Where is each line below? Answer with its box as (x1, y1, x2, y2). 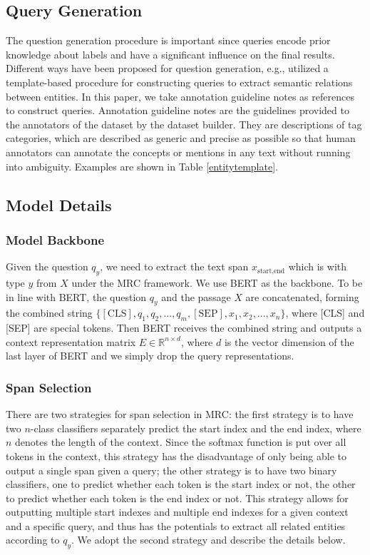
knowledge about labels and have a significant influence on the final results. (6, 46, 335, 61)
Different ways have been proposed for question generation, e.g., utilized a (6, 61, 329, 76)
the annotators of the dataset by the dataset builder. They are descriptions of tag (6, 116, 362, 131)
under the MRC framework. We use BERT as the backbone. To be (71, 275, 363, 290)
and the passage (161, 289, 231, 304)
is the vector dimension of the (224, 334, 354, 349)
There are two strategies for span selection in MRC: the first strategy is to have (6, 407, 354, 422)
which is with (288, 259, 347, 274)
